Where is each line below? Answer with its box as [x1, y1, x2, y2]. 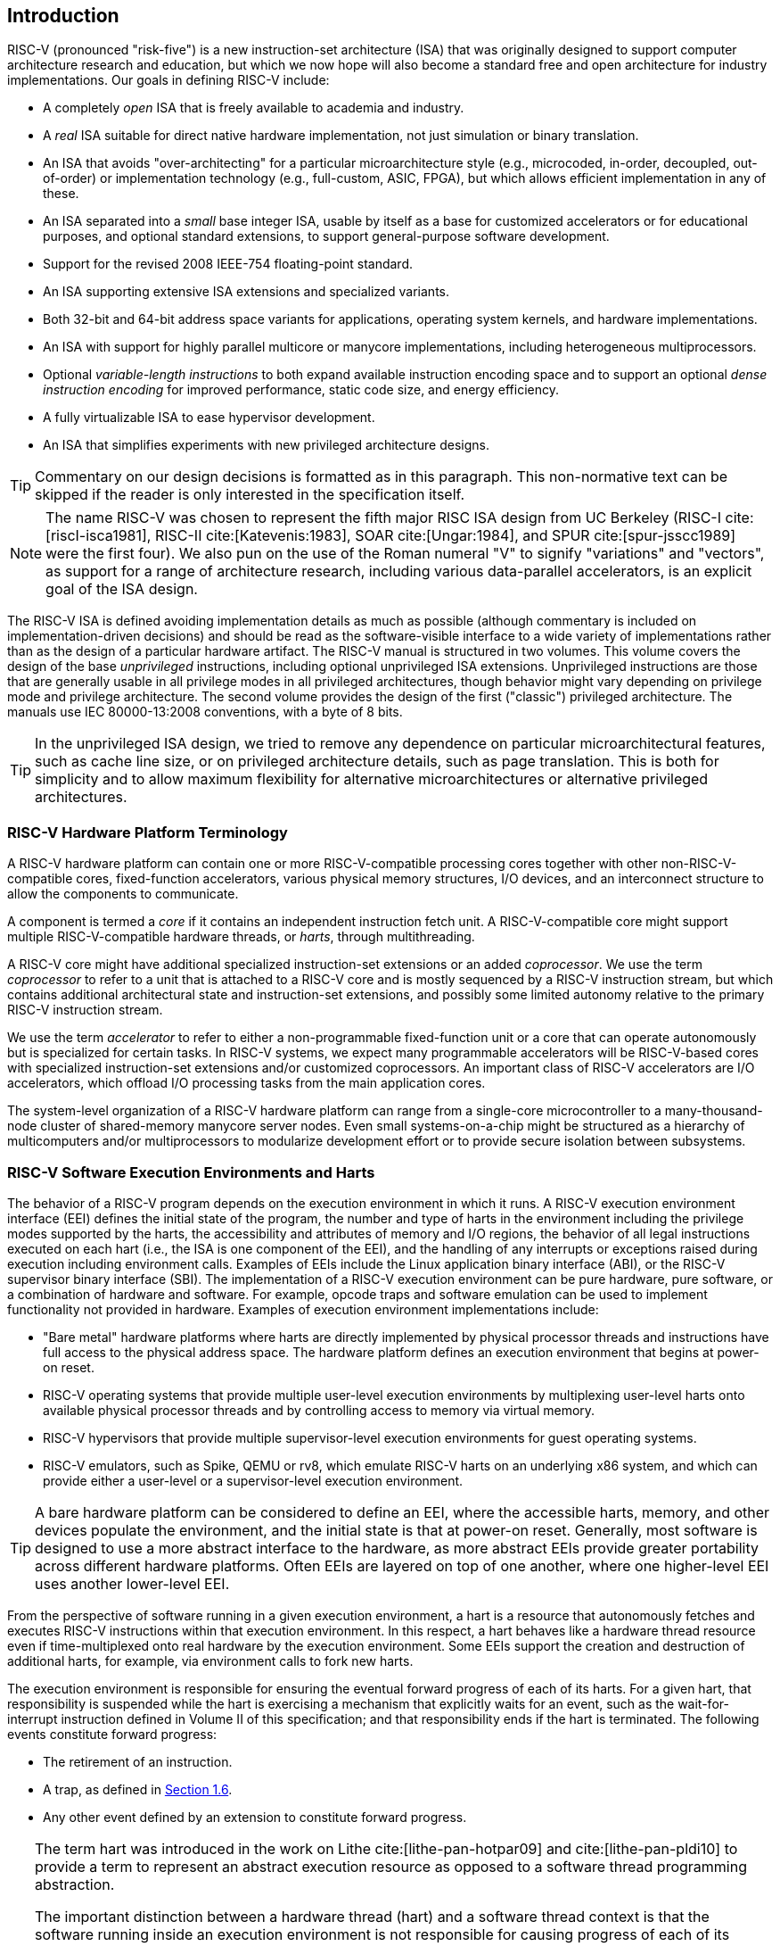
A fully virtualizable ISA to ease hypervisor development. [43, 410, 375, 426]
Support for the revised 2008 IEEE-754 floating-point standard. [43, 256, 414, 272]
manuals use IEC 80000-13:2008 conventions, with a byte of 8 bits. [7, 704, 403, 720]
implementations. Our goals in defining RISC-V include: [7, 72, 330, 88]
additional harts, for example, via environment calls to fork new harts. [7, 1652, 414, 1669]
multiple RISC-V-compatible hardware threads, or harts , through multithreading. [7, 929, 475, 945]
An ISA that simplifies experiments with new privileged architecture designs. [43, 437, 490, 453]
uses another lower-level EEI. [35, 1574, 230, 1593]
